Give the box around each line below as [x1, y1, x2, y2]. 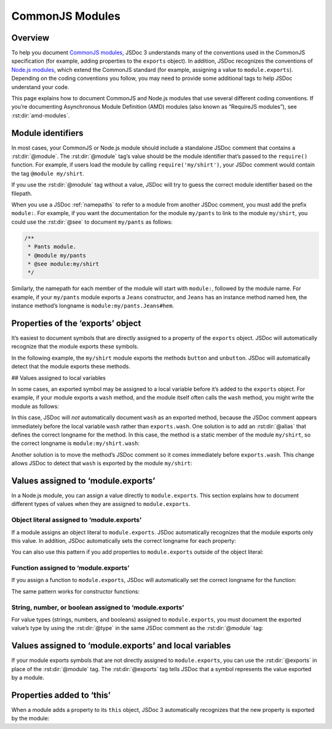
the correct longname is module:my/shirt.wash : [11, 439, 140, 447]
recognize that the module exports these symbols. [11, 343, 139, 350]
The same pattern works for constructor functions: [11, 588, 140, 595]
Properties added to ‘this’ [11, 690, 111, 700]
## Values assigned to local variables [11, 374, 106, 381]
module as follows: [11, 403, 60, 410]
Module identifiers [11, 128, 84, 138]
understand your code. [11, 83, 69, 90]
